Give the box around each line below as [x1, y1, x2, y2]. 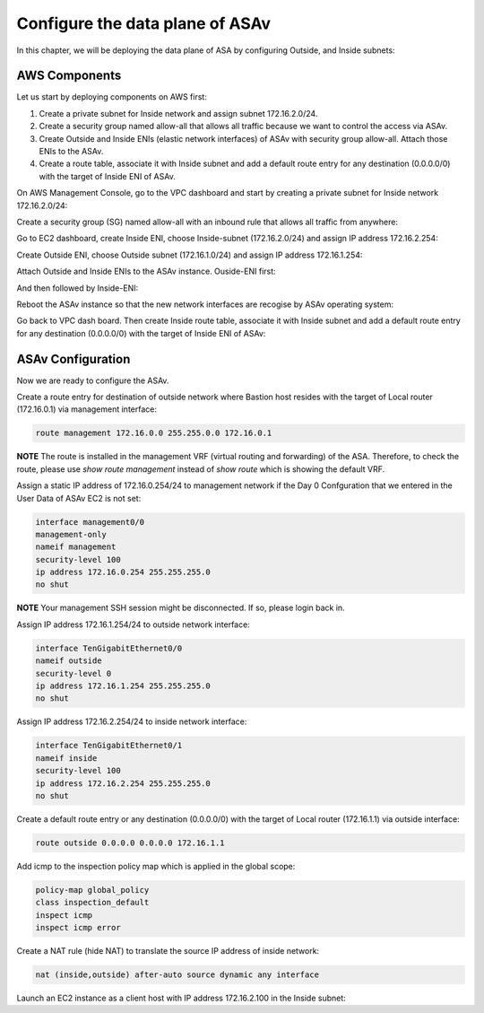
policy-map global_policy [35, 885, 150, 895]
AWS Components [16, 68, 122, 83]
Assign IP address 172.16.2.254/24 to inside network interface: [16, 716, 247, 727]
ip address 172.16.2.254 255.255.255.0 [35, 778, 211, 789]
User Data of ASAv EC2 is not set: [16, 493, 142, 503]
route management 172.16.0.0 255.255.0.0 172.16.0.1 [35, 428, 272, 439]
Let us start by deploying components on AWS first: [16, 92, 208, 102]
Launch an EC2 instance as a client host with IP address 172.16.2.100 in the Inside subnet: [16, 992, 347, 1003]
